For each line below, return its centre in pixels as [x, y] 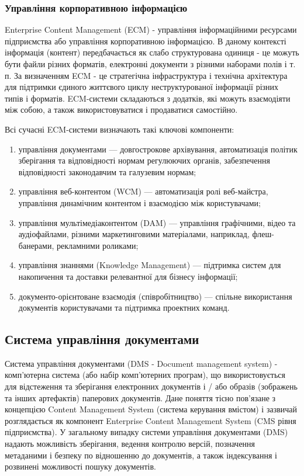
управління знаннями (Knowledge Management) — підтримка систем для [150, 265]
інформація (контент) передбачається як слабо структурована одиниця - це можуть [152, 52]
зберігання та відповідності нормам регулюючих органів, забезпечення [144, 160]
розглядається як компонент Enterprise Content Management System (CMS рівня [151, 420]
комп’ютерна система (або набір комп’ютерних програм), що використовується [145, 375]
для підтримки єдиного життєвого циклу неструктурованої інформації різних [142, 87]
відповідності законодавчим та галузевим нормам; [107, 171]
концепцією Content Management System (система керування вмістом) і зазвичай [151, 409]
